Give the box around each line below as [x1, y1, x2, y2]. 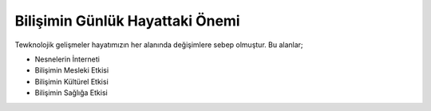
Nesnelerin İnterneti [34, 54, 100, 64]
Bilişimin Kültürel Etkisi [34, 77, 109, 86]
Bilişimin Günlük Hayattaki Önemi [14, 12, 240, 30]
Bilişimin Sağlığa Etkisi [34, 88, 108, 97]
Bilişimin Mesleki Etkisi [34, 65, 109, 75]
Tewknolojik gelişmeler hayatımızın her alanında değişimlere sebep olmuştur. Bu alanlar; [14, 40, 303, 50]
